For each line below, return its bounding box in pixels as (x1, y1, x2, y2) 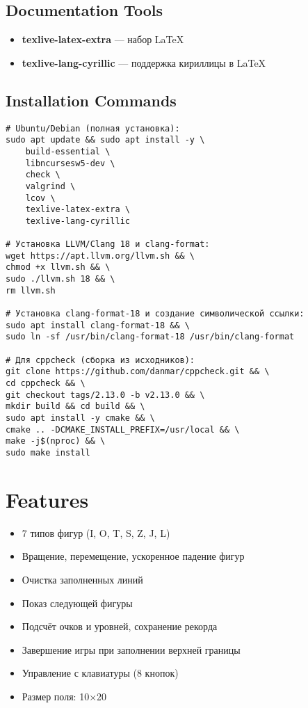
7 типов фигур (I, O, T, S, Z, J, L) (22, 525, 170, 540)
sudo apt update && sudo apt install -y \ (6, 135, 205, 145)
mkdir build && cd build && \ (6, 401, 145, 412)
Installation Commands (6, 89, 177, 111)
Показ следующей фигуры (22, 595, 133, 610)
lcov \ (25, 193, 56, 203)
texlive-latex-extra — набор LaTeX (22, 32, 184, 47)
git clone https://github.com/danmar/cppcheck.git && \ (6, 367, 270, 377)
